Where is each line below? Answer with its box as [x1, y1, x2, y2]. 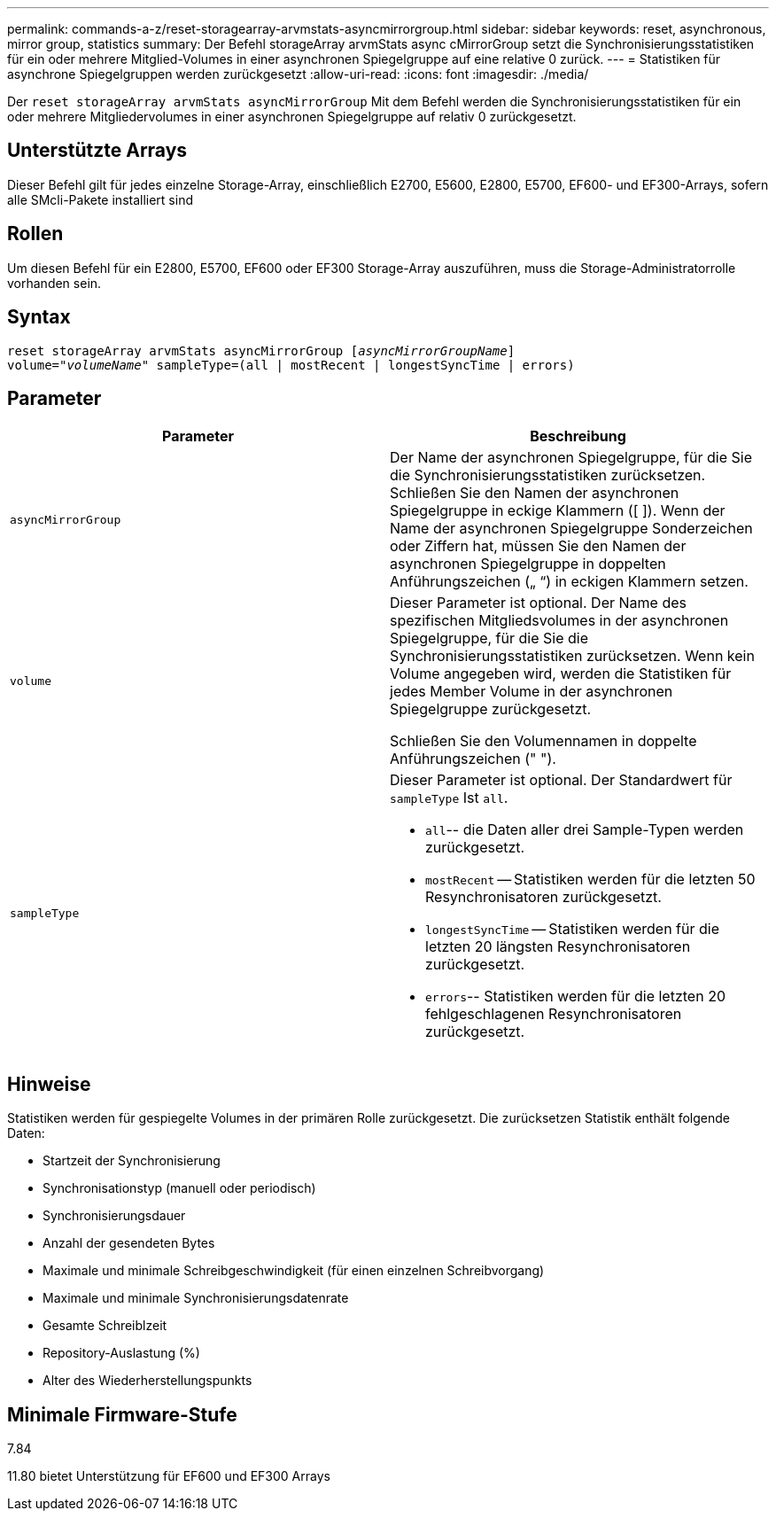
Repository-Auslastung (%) [43, 1345, 200, 1361]
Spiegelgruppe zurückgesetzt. [390, 700, 592, 719]
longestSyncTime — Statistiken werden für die [425, 920, 720, 938]
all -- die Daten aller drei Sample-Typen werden [425, 821, 744, 839]
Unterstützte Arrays [7, 139, 188, 162]
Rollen [7, 222, 64, 245]
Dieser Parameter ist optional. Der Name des [390, 594, 687, 612]
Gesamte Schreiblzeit [43, 1318, 167, 1334]
